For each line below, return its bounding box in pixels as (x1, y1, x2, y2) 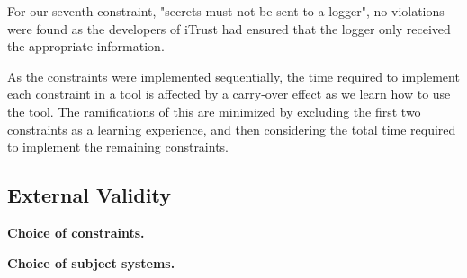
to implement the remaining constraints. (7, 137, 229, 156)
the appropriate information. (7, 37, 165, 56)
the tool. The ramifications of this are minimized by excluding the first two (7, 101, 421, 120)
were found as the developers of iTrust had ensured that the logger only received (7, 19, 451, 38)
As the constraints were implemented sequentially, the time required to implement (7, 66, 460, 85)
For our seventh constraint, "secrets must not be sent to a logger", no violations (7, 2, 445, 20)
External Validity (7, 181, 171, 209)
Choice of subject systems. (7, 253, 175, 272)
